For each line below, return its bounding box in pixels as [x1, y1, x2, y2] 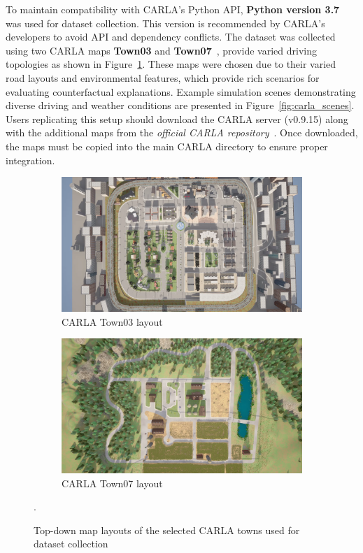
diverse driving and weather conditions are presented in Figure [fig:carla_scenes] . [6, 98, 355, 113]
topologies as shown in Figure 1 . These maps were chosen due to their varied [6, 57, 336, 71]
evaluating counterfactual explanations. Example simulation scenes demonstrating [6, 84, 356, 99]
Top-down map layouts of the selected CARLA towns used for [34, 522, 300, 537]
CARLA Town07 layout [62, 475, 163, 490]
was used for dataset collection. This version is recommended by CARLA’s [6, 15, 325, 30]
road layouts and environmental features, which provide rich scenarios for [6, 70, 320, 85]
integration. [6, 152, 55, 167]
